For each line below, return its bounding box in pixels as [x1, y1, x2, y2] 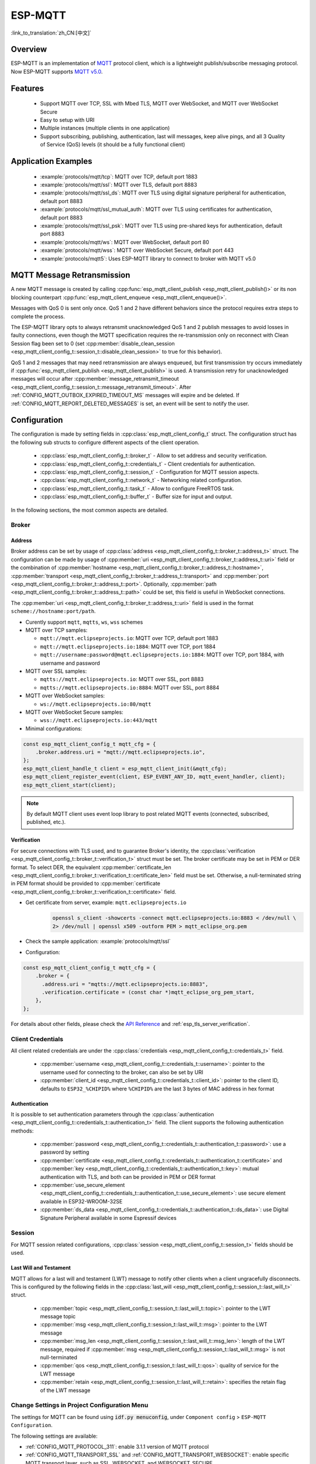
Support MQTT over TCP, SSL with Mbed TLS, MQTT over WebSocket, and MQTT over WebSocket [40, 100, 279, 107]
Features [11, 83, 44, 93]
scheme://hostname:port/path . [11, 608, 96, 615]
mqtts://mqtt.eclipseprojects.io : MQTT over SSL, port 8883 [40, 676, 204, 683]
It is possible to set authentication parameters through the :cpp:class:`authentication [11, 1110, 214, 1118]
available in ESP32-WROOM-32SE [40, 1198, 123, 1205]
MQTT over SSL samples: [25, 668, 87, 675]
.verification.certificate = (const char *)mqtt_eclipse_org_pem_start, [42, 989, 255, 996]
